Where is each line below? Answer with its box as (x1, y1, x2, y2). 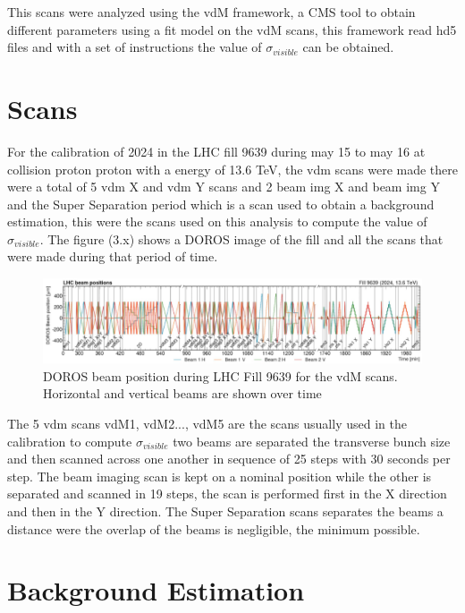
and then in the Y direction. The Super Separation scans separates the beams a (7, 501, 444, 520)
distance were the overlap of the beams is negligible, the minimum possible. (7, 519, 420, 538)
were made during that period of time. (7, 247, 218, 266)
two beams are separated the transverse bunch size (173, 431, 451, 450)
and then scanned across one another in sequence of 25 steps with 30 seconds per (7, 449, 451, 468)
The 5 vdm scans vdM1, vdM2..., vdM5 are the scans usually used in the (7, 413, 407, 432)
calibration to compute (7, 431, 132, 450)
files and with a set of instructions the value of (7, 38, 262, 56)
